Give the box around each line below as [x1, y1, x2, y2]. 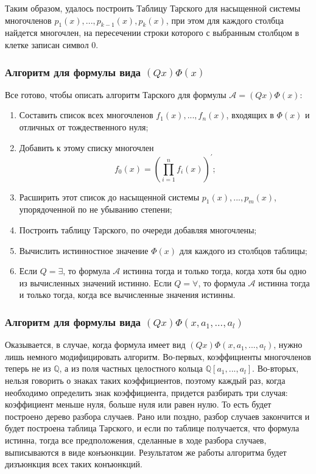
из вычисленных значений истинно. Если [19, 276, 172, 289]
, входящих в [226, 108, 274, 121]
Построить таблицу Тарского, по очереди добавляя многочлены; [19, 224, 257, 236]
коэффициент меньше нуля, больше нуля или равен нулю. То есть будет [5, 398, 272, 411]
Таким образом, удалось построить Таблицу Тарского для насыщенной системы [5, 2, 301, 14]
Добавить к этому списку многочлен [19, 141, 154, 154]
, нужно [273, 338, 303, 351]
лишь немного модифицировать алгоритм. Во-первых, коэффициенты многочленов [5, 350, 311, 363]
